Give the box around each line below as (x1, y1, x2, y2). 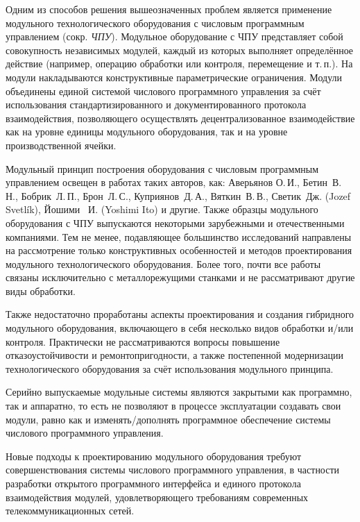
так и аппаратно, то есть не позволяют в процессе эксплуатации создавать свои (6, 398, 341, 413)
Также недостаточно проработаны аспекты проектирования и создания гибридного (6, 307, 354, 321)
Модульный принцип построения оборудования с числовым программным (6, 161, 319, 176)
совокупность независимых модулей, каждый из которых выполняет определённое (6, 42, 354, 57)
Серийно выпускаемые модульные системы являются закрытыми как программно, (6, 385, 352, 399)
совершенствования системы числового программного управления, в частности (6, 462, 340, 477)
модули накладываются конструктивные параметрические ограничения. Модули (6, 69, 342, 84)
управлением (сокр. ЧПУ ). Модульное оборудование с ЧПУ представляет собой (6, 29, 343, 44)
